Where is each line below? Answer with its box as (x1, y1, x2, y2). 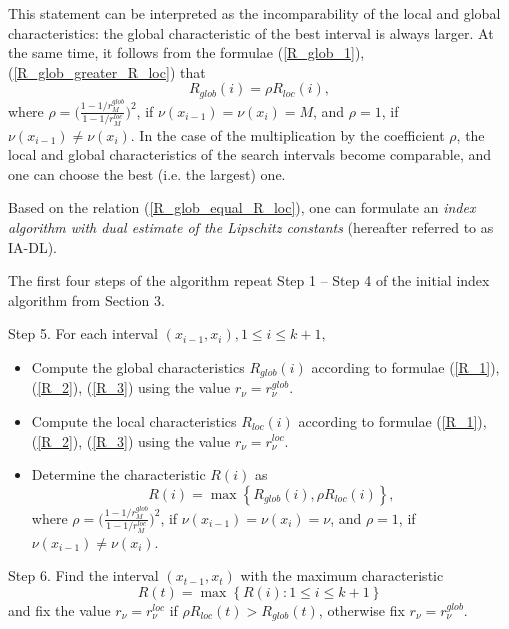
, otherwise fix (318, 599, 405, 620)
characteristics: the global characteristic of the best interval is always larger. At (8, 22, 494, 43)
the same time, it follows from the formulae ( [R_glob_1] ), (8, 42, 365, 63)
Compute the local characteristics (31, 410, 237, 431)
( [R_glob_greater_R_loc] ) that (8, 61, 206, 82)
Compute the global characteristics (31, 356, 245, 377)
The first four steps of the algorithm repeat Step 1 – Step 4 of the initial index (8, 270, 490, 291)
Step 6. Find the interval (8, 565, 159, 586)
